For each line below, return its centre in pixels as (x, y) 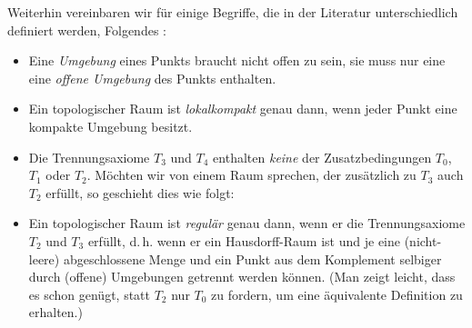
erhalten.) (55, 312)
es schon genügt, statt (90, 294)
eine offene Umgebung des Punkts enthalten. (152, 78)
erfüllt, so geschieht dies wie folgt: (140, 192)
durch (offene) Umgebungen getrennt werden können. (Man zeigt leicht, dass (242, 277)
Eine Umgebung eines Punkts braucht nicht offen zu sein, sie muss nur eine (237, 60)
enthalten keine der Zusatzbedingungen (322, 157)
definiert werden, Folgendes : (87, 30)
